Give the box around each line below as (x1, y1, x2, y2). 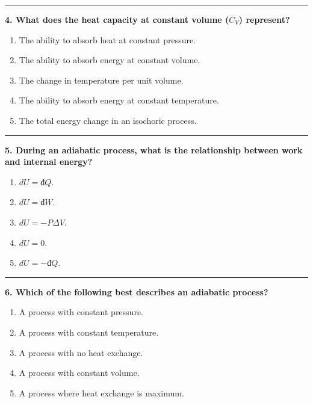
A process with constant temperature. (19, 325, 159, 338)
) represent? (238, 13, 290, 25)
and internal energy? (5, 155, 93, 168)
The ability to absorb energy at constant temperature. (19, 94, 219, 106)
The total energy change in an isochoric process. (19, 114, 197, 126)
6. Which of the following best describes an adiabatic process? (5, 285, 268, 298)
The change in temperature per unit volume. (19, 73, 184, 86)
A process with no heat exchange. (19, 346, 143, 358)
